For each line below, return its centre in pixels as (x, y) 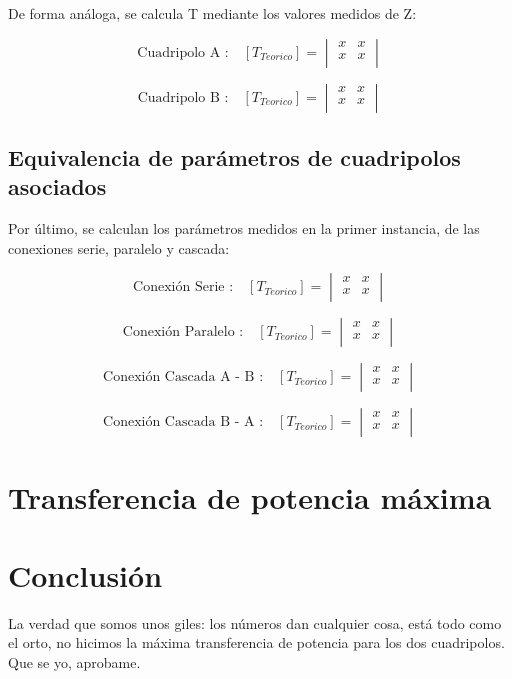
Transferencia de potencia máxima (250, 496)
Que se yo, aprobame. (74, 662)
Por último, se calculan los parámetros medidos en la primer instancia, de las (244, 228)
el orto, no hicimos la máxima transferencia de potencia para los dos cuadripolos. (256, 642)
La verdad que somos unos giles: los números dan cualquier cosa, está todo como (255, 622)
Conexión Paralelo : (183, 332)
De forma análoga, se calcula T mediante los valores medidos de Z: (212, 13)
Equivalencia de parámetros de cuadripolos (234, 156)
